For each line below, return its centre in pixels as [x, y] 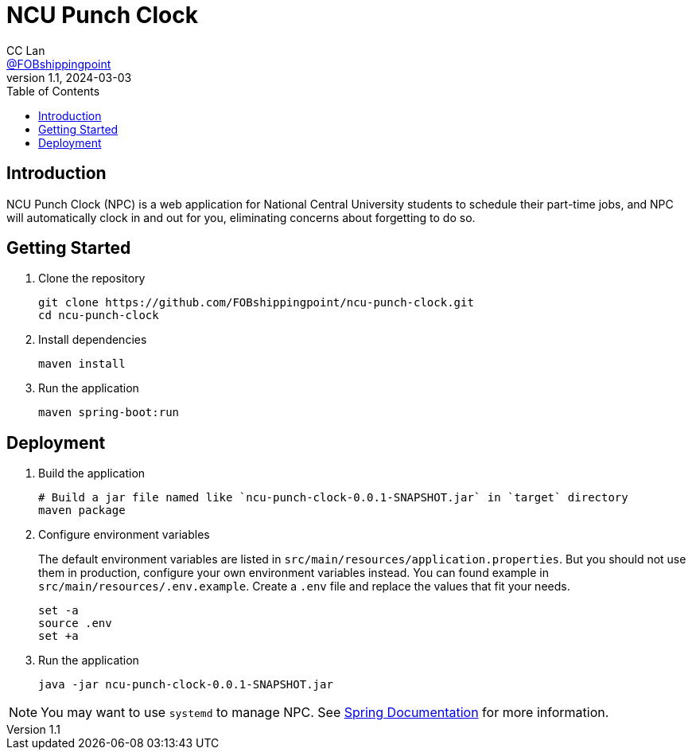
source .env [75, 624]
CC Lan [26, 50]
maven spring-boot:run [109, 413]
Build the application [92, 473]
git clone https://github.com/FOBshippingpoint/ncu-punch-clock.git [256, 303]
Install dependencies [93, 340]
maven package [82, 510]
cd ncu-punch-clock [99, 316]
